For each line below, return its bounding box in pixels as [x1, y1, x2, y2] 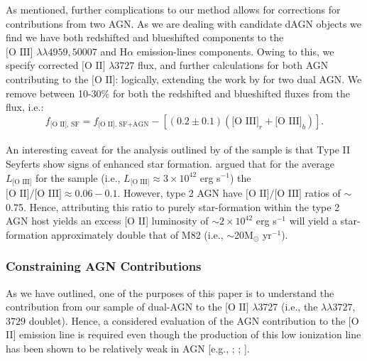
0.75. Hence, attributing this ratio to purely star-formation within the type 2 [6, 199, 340, 214]
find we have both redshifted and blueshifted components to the [6, 30, 284, 45]
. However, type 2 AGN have [117, 185, 243, 200]
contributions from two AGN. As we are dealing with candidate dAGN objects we [6, 16, 362, 31]
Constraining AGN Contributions [6, 257, 202, 275]
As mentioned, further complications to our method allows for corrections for [6, 2, 341, 16]
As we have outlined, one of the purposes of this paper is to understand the [6, 285, 334, 300]
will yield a [289, 213, 337, 228]
